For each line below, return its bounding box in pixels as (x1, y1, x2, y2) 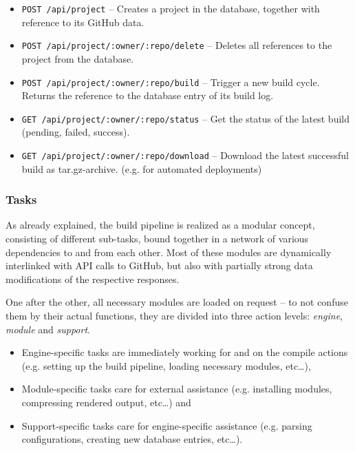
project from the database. (21, 51, 134, 65)
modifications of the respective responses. (6, 271, 180, 286)
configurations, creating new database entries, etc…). (21, 432, 243, 446)
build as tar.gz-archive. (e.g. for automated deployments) (21, 161, 262, 176)
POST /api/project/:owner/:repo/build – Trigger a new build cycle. (21, 74, 320, 89)
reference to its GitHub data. (21, 14, 144, 29)
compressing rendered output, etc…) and (21, 395, 191, 409)
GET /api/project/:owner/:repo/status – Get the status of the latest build (21, 111, 349, 125)
